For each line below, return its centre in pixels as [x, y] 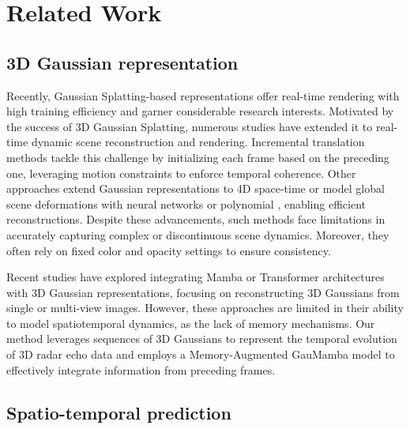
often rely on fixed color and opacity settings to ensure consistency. [169, 250]
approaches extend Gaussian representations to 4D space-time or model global [196, 188]
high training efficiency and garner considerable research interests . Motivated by [200, 111]
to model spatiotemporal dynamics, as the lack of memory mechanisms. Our [191, 323]
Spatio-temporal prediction [119, 412]
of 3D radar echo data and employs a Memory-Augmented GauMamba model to [201, 354]
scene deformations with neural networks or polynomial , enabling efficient [186, 203]
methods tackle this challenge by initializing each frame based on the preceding [198, 157]
